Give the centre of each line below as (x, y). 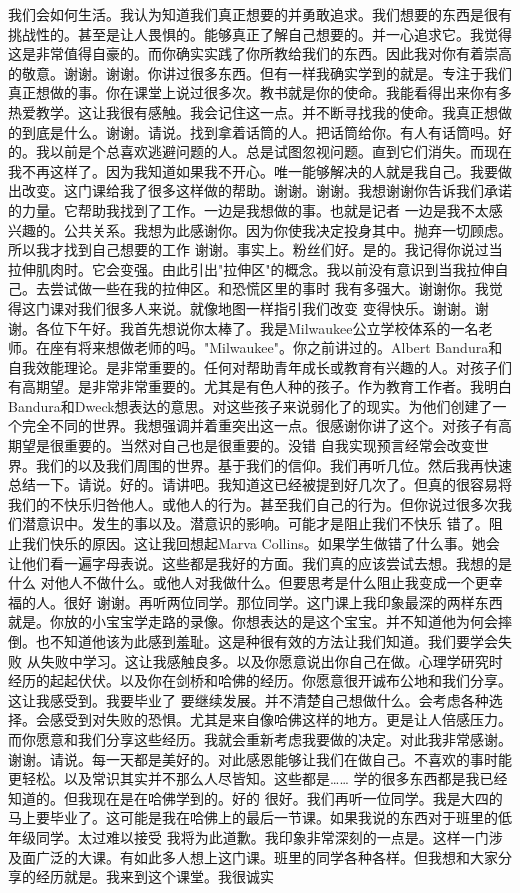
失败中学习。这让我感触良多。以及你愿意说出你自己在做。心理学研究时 (271, 660)
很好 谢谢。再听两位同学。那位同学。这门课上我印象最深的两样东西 (283, 601)
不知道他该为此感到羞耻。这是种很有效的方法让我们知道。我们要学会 (273, 641)
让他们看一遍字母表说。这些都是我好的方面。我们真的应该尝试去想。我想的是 (260, 562)
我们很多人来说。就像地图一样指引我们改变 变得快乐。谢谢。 (276, 307)
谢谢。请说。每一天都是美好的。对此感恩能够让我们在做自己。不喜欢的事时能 (260, 758)
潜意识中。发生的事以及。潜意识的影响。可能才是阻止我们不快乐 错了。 (255, 523)
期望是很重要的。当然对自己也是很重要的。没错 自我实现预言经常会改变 (241, 445)
